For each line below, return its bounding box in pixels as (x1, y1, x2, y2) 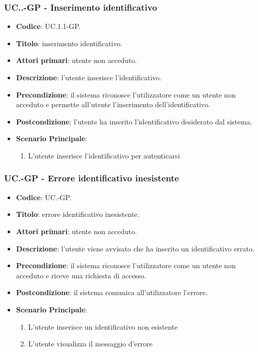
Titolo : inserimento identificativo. (16, 38, 122, 48)
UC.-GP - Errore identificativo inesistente (4, 172, 179, 184)
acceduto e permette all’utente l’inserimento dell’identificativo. (16, 99, 210, 110)
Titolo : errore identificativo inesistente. (16, 209, 140, 219)
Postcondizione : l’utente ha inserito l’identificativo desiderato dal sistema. (16, 116, 252, 126)
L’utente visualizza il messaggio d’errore (28, 338, 153, 349)
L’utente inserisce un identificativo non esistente (28, 321, 178, 332)
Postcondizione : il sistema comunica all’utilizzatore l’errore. (16, 287, 208, 298)
